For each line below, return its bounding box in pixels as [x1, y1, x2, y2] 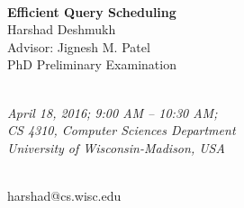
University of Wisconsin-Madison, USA [7, 138, 225, 157]
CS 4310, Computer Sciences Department [7, 121, 236, 140]
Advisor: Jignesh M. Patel [7, 37, 150, 56]
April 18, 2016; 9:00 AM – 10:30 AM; [7, 103, 218, 122]
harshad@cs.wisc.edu [7, 185, 122, 204]
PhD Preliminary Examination [7, 55, 176, 74]
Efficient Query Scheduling [7, 2, 176, 21]
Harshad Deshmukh [7, 20, 116, 39]
